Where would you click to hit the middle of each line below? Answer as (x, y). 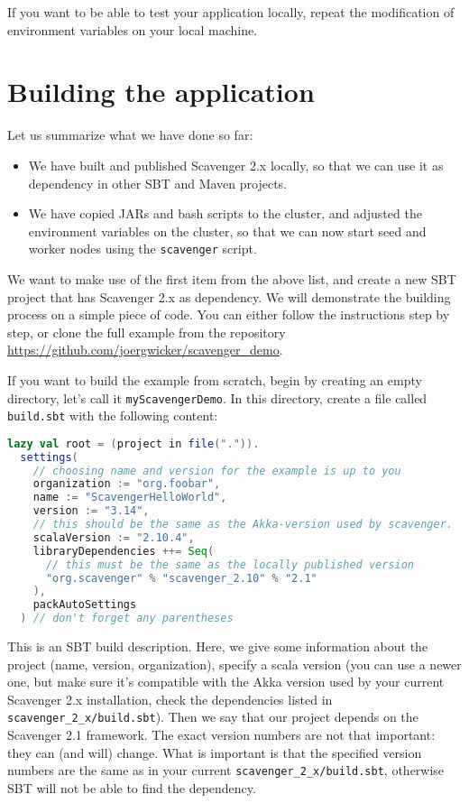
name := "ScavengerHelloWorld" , (130, 498)
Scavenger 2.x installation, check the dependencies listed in (170, 699)
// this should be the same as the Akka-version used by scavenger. (243, 525)
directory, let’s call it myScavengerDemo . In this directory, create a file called (217, 397)
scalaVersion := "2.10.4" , (114, 537)
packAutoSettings (85, 605)
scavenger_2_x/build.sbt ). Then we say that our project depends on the (213, 717)
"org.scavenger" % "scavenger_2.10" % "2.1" (181, 578)
